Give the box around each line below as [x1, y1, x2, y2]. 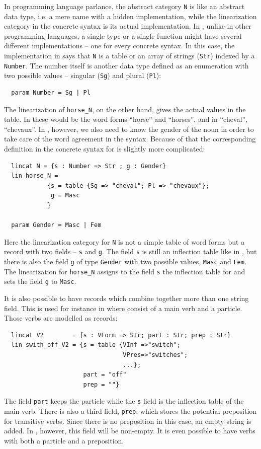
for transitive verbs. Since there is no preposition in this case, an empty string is [4, 415, 251, 426]
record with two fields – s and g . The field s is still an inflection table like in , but [4, 246, 257, 257]
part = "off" [83, 371, 127, 379]
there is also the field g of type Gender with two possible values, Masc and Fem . [4, 256, 246, 267]
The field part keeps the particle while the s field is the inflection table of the [4, 396, 244, 406]
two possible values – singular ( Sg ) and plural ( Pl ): [4, 70, 161, 81]
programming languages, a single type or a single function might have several [4, 30, 242, 41]
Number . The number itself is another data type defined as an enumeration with [4, 60, 249, 70]
